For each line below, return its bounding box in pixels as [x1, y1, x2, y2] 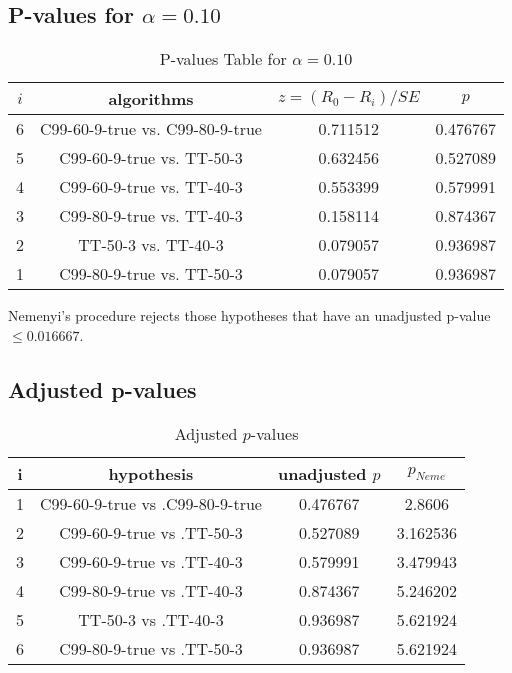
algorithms [108, 87, 194, 111]
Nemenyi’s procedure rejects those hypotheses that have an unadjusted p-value [8, 305, 491, 326]
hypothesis [108, 461, 194, 485]
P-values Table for [159, 47, 287, 71]
